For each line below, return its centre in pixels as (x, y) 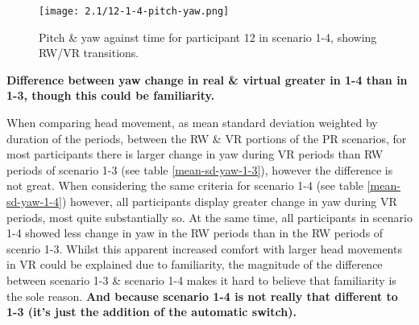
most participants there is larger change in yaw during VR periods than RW (195, 154)
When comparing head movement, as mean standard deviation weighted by (192, 123)
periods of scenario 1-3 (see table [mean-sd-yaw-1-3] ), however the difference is (200, 169)
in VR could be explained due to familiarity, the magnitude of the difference (195, 264)
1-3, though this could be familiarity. (111, 95)
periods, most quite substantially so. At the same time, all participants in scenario (209, 217)
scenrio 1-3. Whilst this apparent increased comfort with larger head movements (204, 248)
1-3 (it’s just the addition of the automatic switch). (151, 312)
